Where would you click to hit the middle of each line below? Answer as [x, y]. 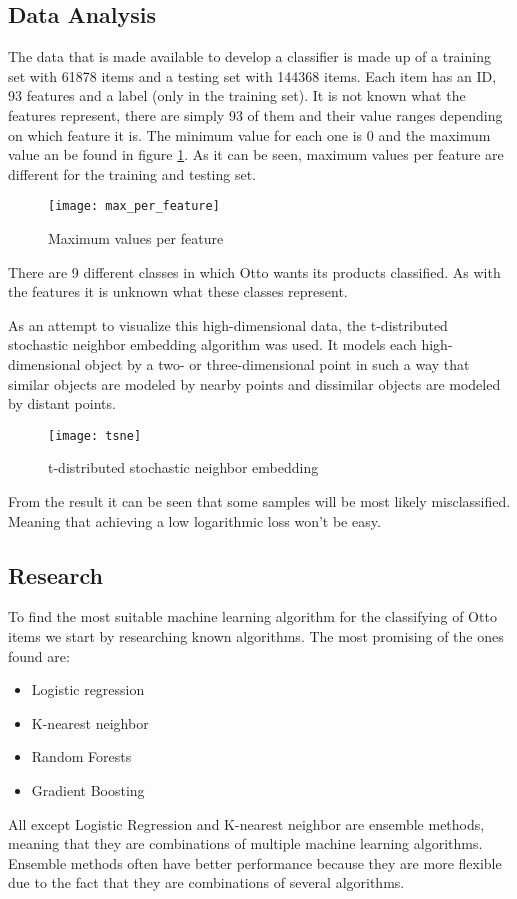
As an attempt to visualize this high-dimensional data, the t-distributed [228, 324]
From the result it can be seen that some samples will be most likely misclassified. [259, 501]
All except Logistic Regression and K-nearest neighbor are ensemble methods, [246, 823]
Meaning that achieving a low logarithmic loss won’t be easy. [194, 520]
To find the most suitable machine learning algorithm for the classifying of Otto [252, 616]
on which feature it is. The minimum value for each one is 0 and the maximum [249, 134]
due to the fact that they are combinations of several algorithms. [206, 882]
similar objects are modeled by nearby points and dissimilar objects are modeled [254, 383]
